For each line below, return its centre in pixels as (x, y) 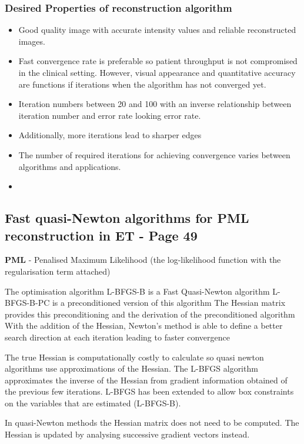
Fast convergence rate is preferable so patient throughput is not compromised (158, 61)
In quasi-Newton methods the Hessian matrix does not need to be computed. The (152, 423)
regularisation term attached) (58, 271)
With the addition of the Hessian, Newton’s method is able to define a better (144, 326)
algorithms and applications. (70, 166)
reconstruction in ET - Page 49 (101, 235)
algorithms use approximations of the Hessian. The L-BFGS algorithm (131, 368)
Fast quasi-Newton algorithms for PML (127, 218)
